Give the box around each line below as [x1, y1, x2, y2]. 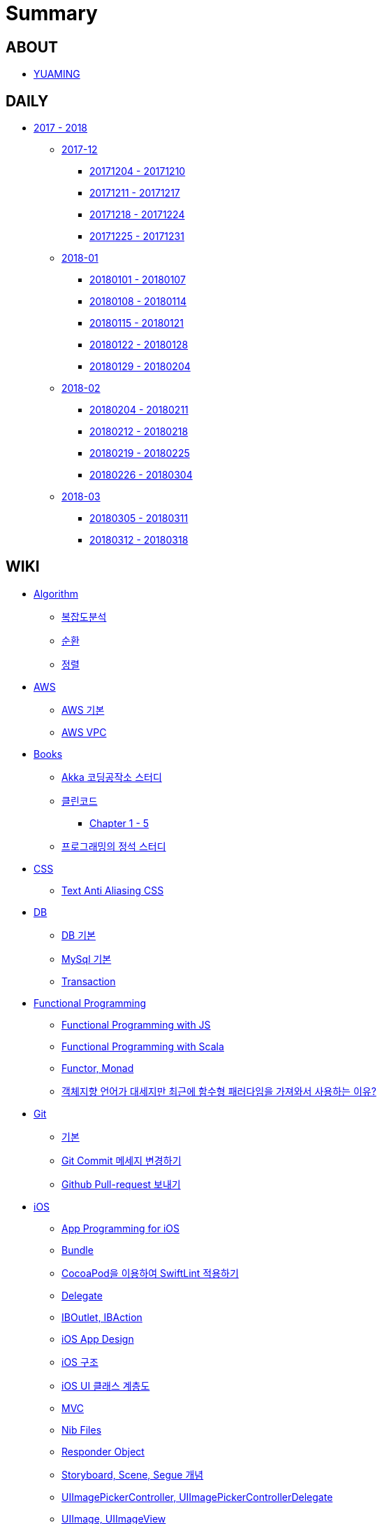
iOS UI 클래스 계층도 [61, 1379, 150, 1392]
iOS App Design [61, 1332, 134, 1345]
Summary [6, 1, 98, 25]
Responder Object [61, 1445, 145, 1458]
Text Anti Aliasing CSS [61, 884, 164, 896]
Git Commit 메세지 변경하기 [61, 1154, 182, 1166]
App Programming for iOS [61, 1222, 179, 1234]
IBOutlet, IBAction [61, 1311, 142, 1323]
